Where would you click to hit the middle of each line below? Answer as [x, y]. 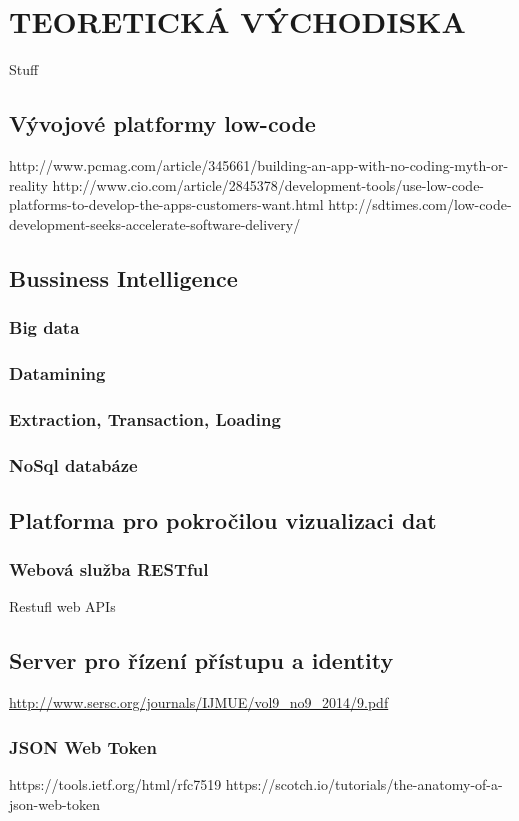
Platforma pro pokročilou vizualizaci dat [223, 519]
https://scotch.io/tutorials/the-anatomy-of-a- [364, 784]
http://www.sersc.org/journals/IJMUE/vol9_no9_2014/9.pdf [199, 702]
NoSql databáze [73, 464]
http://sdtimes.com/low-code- [420, 204]
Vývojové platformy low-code [162, 123]
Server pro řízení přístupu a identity [201, 660]
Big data [44, 327]
